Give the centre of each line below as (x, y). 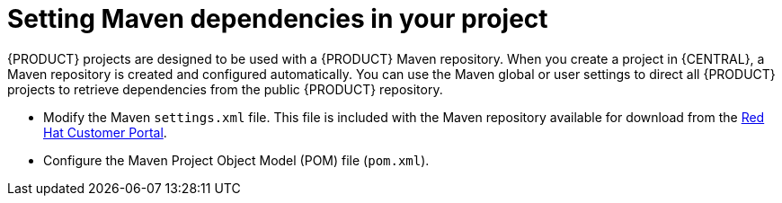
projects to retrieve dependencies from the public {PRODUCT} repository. (225, 89)
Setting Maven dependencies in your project (278, 19)
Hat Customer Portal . (105, 132)
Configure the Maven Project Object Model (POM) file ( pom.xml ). (236, 160)
